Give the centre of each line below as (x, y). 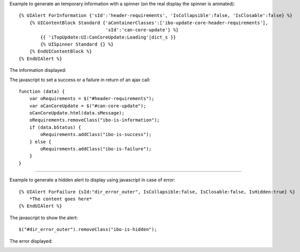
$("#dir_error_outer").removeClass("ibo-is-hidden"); (88, 229)
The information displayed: (38, 70)
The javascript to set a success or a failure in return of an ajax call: (80, 80)
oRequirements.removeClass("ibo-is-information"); (94, 120)
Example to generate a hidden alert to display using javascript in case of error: (92, 180)
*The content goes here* (60, 199)
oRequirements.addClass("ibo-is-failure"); (96, 149)
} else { (40, 142)
